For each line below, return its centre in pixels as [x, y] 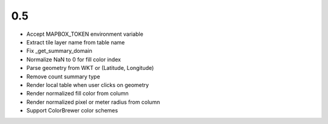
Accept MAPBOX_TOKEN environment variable [85, 34]
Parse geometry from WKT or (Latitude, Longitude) [90, 68]
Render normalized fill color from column [77, 94]
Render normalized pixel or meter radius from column [93, 102]
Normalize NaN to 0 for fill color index [74, 59]
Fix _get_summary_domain [59, 51]
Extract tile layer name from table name [76, 42]
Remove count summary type [63, 77]
